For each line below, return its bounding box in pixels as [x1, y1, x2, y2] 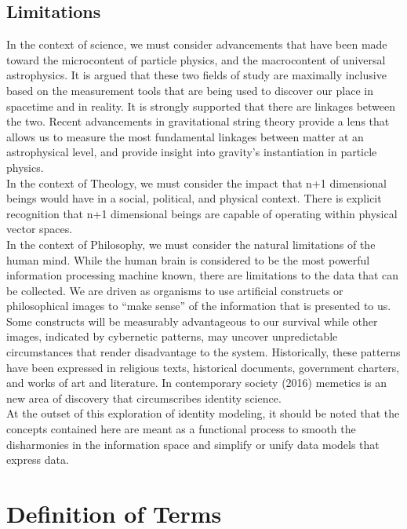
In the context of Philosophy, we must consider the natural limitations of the [6, 235, 376, 252]
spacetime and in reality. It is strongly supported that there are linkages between [6, 97, 396, 114]
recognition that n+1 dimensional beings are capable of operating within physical [6, 205, 398, 221]
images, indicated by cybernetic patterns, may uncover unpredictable [6, 328, 338, 345]
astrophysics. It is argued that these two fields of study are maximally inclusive [6, 67, 387, 83]
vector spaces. [6, 221, 73, 237]
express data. [6, 451, 69, 468]
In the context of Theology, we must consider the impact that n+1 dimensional [6, 174, 387, 191]
